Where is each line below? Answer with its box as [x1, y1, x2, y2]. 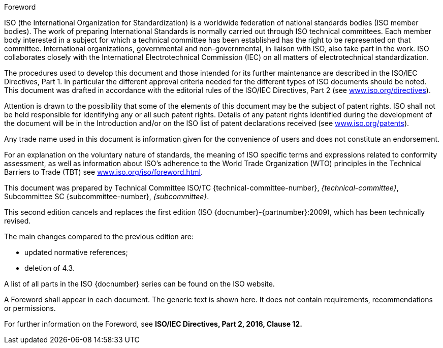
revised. [4, 216, 31, 225]
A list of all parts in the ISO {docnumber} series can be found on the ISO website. [4, 279, 275, 288]
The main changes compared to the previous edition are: [4, 232, 194, 241]
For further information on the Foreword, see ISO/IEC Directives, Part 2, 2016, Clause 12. [4, 320, 302, 328]
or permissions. [4, 304, 56, 312]
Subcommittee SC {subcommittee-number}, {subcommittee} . [4, 192, 209, 201]
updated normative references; [24, 248, 128, 257]
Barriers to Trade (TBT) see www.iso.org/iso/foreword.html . [4, 168, 203, 176]
